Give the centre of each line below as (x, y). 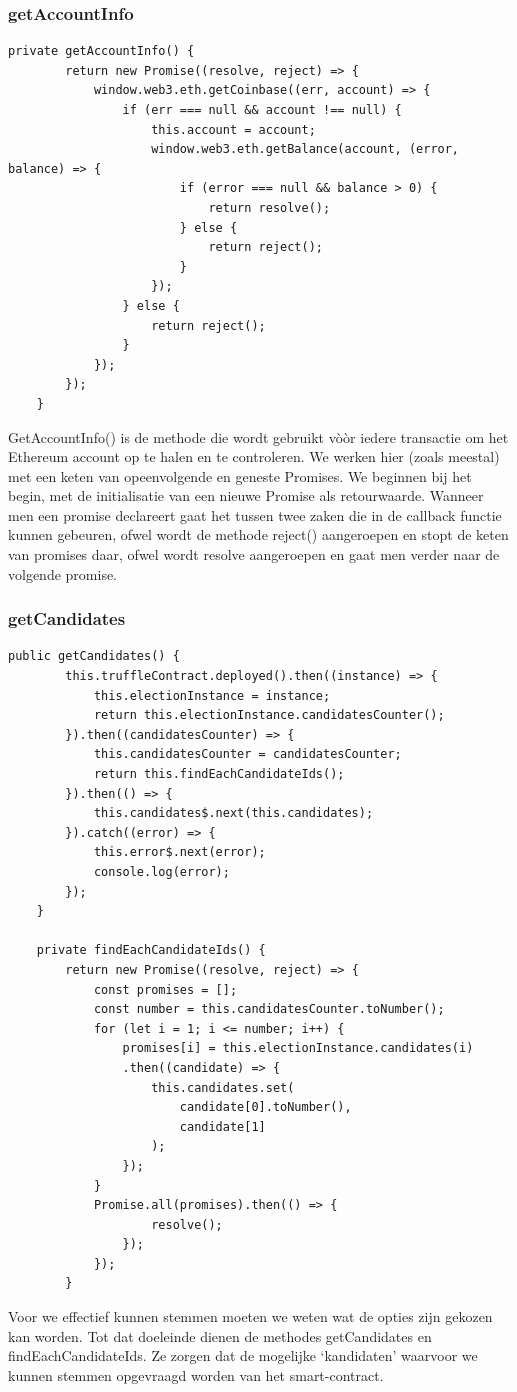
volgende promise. (63, 573)
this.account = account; (233, 129)
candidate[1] (222, 1126)
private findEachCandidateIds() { (151, 950)
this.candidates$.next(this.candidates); (233, 813)
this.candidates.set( (223, 1087)
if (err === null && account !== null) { (262, 110)
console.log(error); (161, 872)
